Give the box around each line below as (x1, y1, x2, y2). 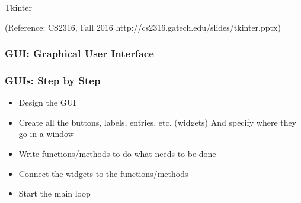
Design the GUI (18, 96, 76, 109)
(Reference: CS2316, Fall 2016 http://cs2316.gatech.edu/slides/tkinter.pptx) (5, 21, 281, 33)
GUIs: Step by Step (5, 73, 101, 87)
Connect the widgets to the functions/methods (18, 167, 188, 179)
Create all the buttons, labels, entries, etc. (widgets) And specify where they (18, 116, 297, 128)
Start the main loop (18, 187, 91, 199)
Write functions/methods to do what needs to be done (18, 147, 216, 159)
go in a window (18, 127, 74, 140)
